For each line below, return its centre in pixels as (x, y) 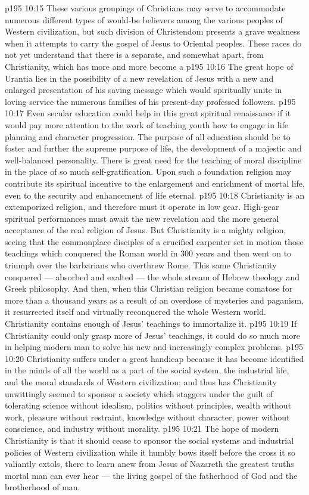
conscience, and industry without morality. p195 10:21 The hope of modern (142, 429)
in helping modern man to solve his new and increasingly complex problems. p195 (154, 347)
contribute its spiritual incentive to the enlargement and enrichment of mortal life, (155, 183)
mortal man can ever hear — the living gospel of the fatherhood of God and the (151, 475)
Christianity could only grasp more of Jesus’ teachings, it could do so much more (152, 335)
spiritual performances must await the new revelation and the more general (142, 218)
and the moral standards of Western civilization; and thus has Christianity (141, 382)
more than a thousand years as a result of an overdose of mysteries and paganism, (154, 300)
